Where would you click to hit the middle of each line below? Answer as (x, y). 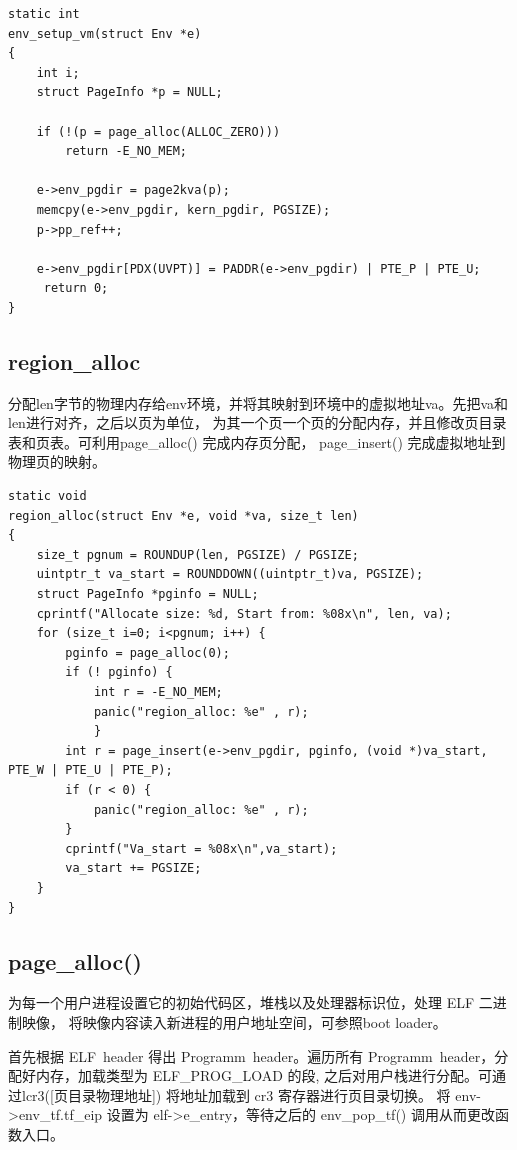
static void (47, 496)
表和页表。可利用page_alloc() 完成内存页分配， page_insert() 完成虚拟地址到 (257, 441)
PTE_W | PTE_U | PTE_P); (90, 770)
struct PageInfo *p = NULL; (129, 92)
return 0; (76, 288)
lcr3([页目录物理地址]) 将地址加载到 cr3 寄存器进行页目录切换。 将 (236, 1094)
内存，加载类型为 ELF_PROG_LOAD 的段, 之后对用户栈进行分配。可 (264, 1075)
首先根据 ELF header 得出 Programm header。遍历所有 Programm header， (251, 1055)
